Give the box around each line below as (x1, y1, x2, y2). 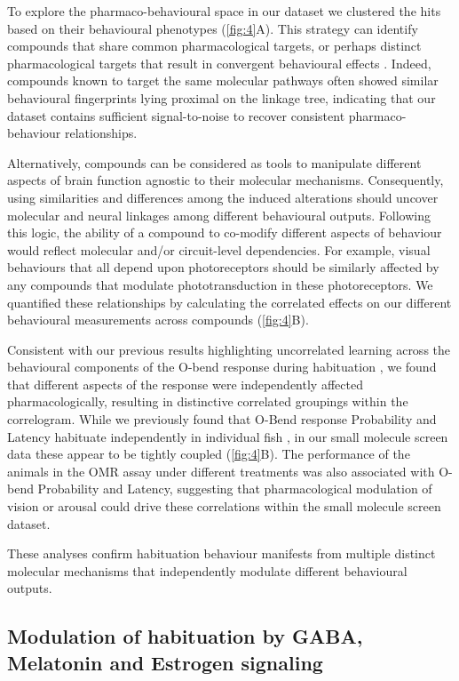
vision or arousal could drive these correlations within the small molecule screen (7, 497, 441, 516)
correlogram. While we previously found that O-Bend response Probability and (7, 410, 437, 429)
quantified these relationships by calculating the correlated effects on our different (7, 292, 452, 311)
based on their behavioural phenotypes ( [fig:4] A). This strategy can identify (7, 19, 418, 37)
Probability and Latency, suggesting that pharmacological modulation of (37, 479, 432, 498)
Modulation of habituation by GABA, (7, 622, 363, 650)
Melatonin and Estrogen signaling (7, 648, 323, 676)
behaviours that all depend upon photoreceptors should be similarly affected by (7, 258, 439, 276)
